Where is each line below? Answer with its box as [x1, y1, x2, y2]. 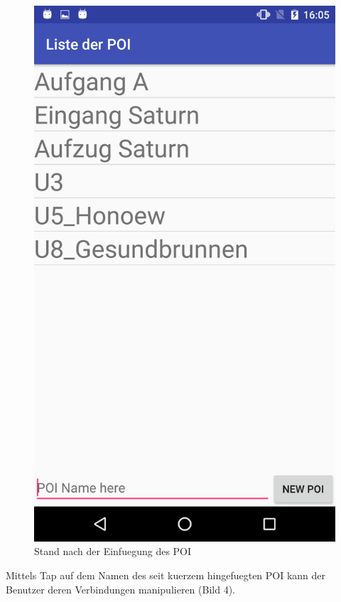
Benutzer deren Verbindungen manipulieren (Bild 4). [6, 581, 235, 596]
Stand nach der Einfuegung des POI [34, 544, 192, 559]
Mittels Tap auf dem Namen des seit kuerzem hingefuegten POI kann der [6, 567, 326, 582]
